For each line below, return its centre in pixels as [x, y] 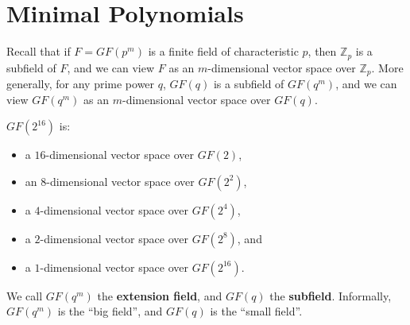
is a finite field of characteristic [223, 51]
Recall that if [39, 51]
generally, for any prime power [81, 84]
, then [322, 51]
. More [387, 67]
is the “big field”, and [110, 311]
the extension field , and [160, 295]
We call [25, 295]
